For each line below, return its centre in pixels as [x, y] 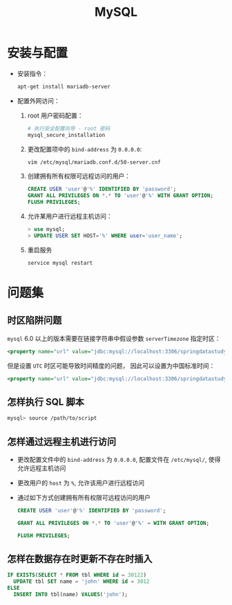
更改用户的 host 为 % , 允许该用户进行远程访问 [81, 483]
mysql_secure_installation [66, 135]
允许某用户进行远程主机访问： [70, 216]
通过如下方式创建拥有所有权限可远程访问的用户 [84, 497]
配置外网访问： [38, 100]
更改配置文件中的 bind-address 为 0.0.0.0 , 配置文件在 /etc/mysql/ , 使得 [119, 459]
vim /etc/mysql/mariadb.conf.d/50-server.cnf [94, 162]
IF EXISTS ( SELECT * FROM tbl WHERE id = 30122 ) [77, 575]
